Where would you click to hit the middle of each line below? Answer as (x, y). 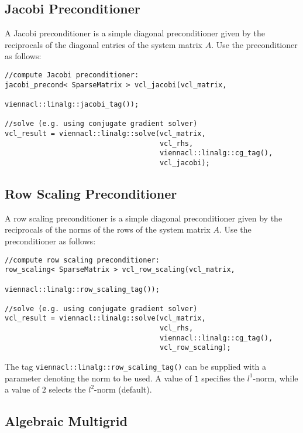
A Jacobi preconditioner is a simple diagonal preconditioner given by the (135, 33)
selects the (67, 389)
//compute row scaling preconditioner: (82, 260)
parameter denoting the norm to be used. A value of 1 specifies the (125, 378)
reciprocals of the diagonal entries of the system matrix (104, 44)
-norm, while (276, 378)
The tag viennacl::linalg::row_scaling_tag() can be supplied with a (136, 366)
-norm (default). (123, 389)
